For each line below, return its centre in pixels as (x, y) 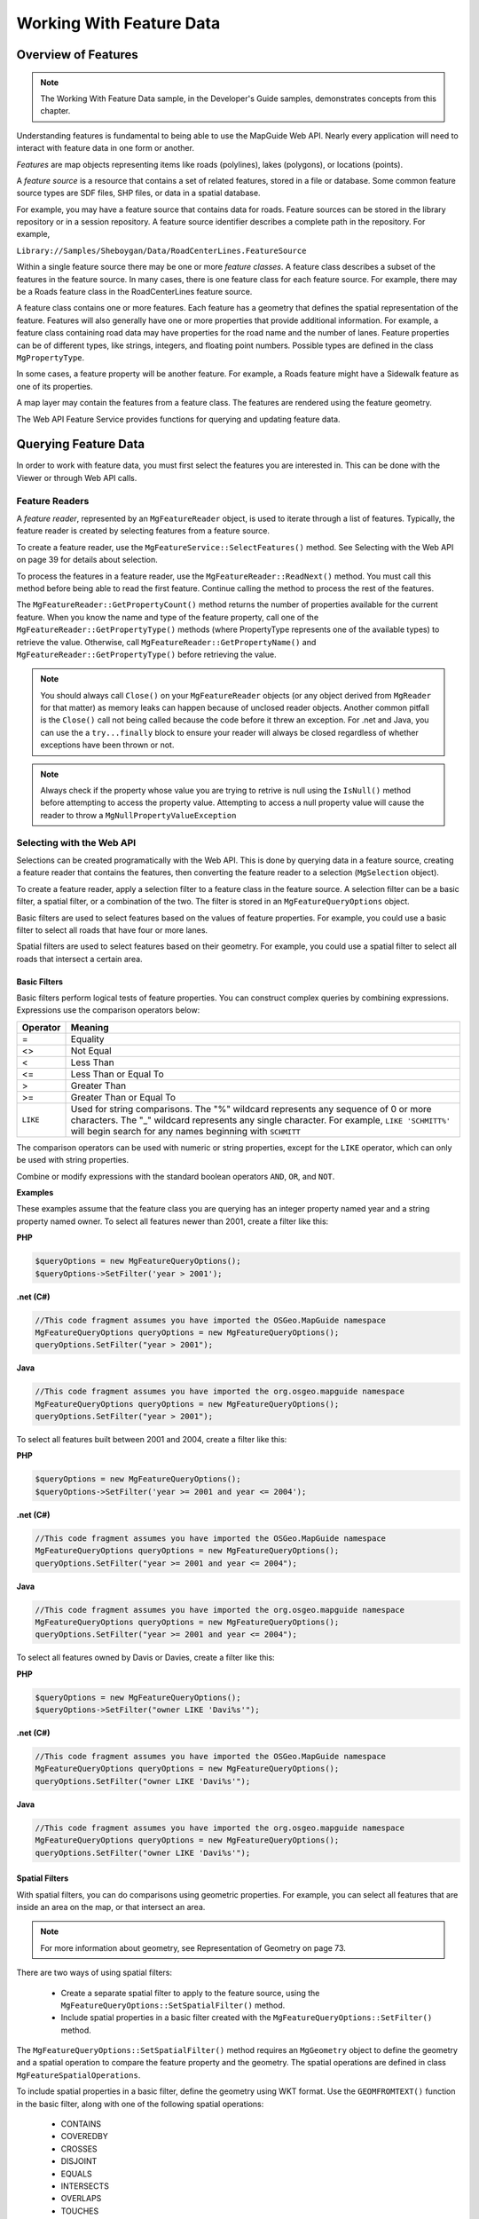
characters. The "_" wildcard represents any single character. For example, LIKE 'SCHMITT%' (261, 1120)
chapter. (55, 111)
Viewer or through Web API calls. (77, 478)
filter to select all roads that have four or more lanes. (112, 930)
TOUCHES (80, 2211)
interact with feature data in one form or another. (106, 148)
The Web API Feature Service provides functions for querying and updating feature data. (178, 419)
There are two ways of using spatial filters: (94, 1973)
